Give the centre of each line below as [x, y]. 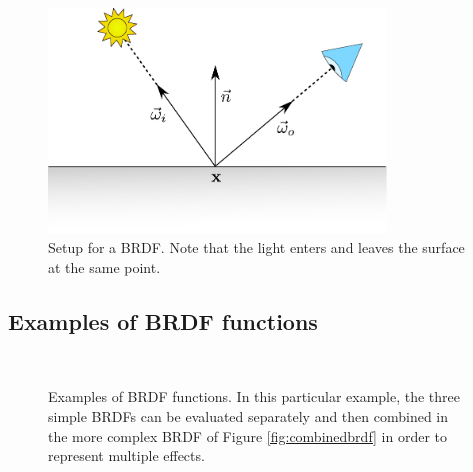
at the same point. [104, 267]
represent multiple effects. [126, 455]
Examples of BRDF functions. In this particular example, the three [254, 396]
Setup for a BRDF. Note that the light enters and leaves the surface [256, 247]
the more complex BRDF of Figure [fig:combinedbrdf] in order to [248, 435]
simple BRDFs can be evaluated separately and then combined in [248, 416]
